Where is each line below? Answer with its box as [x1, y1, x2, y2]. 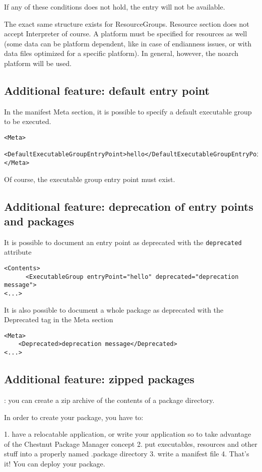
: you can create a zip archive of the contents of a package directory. [4, 395, 215, 405]
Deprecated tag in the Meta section [4, 314, 113, 325]
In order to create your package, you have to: [4, 411, 144, 422]
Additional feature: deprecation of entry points [4, 198, 253, 214]
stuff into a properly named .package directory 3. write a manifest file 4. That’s [4, 448, 249, 459]
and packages [4, 213, 74, 228]
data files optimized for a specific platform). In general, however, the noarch [4, 48, 239, 58]
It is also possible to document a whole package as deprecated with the [4, 304, 224, 315]
